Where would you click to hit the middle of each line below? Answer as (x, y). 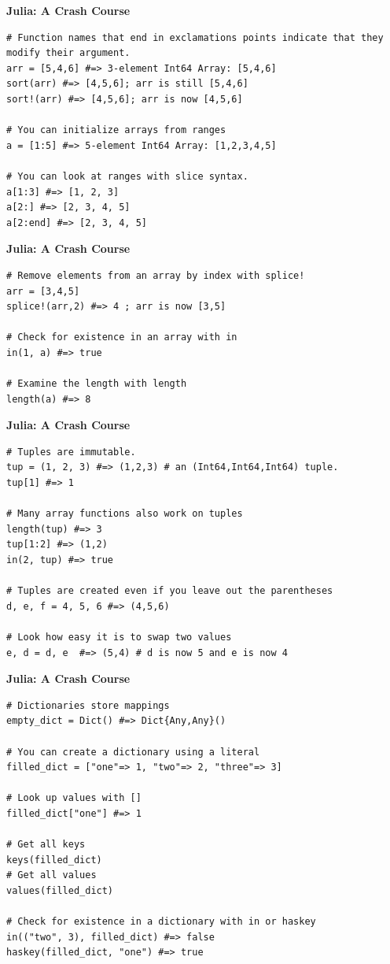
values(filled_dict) (60, 890)
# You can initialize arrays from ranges (116, 130)
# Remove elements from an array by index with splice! (156, 275)
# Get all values (52, 875)
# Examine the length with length (97, 384)
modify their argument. (68, 53)
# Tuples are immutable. (71, 452)
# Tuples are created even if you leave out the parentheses (170, 591)
